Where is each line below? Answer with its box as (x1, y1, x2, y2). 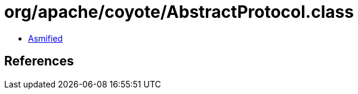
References (4, 54, 74, 69)
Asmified (28, 33, 63, 43)
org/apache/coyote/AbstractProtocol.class (4, 2, 354, 22)
